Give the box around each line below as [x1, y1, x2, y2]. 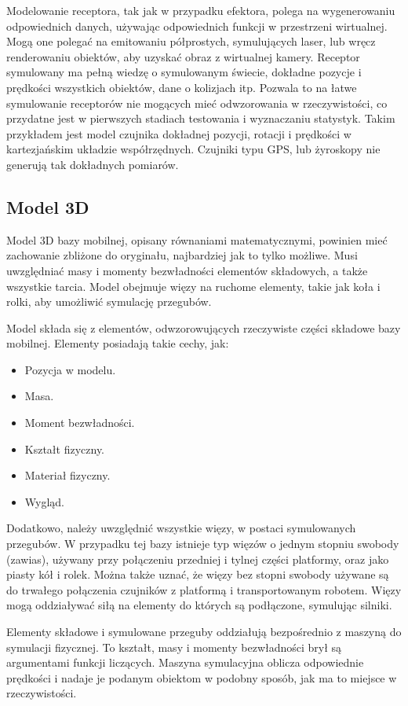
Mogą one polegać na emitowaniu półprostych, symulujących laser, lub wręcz [6, 33, 376, 50]
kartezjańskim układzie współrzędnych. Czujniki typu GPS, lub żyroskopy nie [6, 141, 381, 157]
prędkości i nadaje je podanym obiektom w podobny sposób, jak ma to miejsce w [6, 669, 397, 686]
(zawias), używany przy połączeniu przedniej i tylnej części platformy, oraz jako [6, 550, 389, 567]
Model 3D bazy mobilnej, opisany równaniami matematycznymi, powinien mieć [6, 231, 388, 248]
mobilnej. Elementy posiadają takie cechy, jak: [6, 335, 229, 351]
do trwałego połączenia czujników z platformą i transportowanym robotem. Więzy [6, 581, 402, 598]
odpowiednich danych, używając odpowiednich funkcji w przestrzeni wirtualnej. [6, 17, 388, 34]
